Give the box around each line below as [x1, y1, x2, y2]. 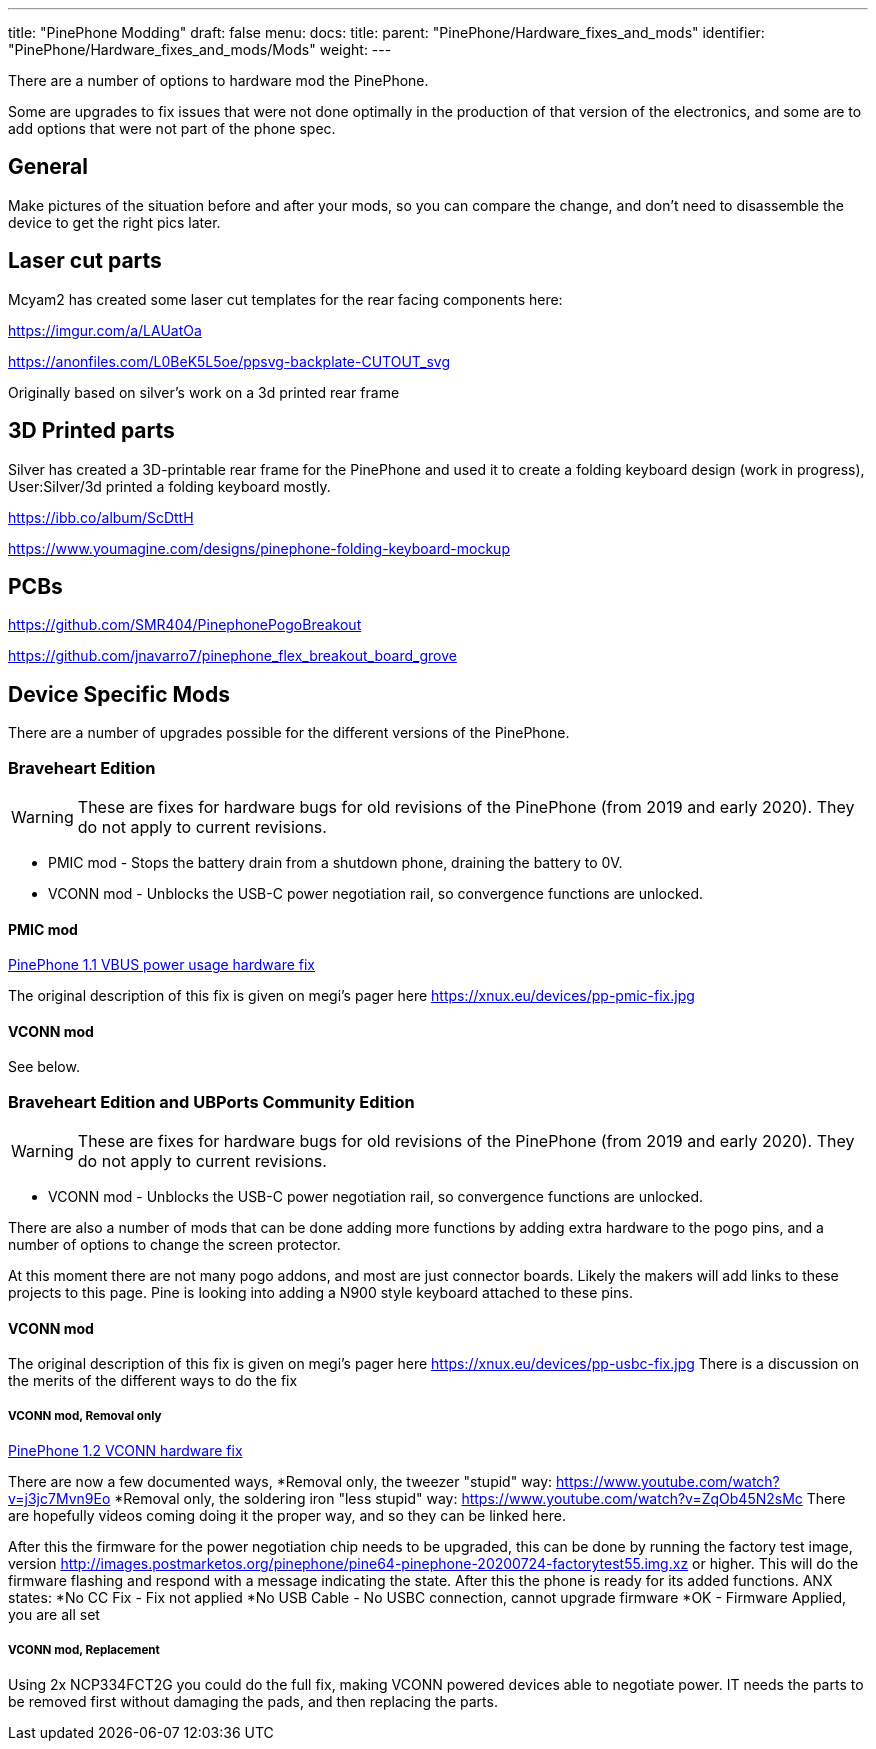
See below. [8, 1058, 80, 1076]
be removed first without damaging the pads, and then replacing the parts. [8, 1692, 498, 1710]
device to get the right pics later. [8, 213, 221, 231]
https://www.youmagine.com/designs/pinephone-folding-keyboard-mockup [8, 539, 510, 557]
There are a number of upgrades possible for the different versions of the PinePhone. [8, 724, 570, 742]
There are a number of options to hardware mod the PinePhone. [8, 72, 429, 89]
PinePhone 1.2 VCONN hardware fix [8, 1442, 243, 1460]
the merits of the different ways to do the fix [8, 1372, 298, 1390]
